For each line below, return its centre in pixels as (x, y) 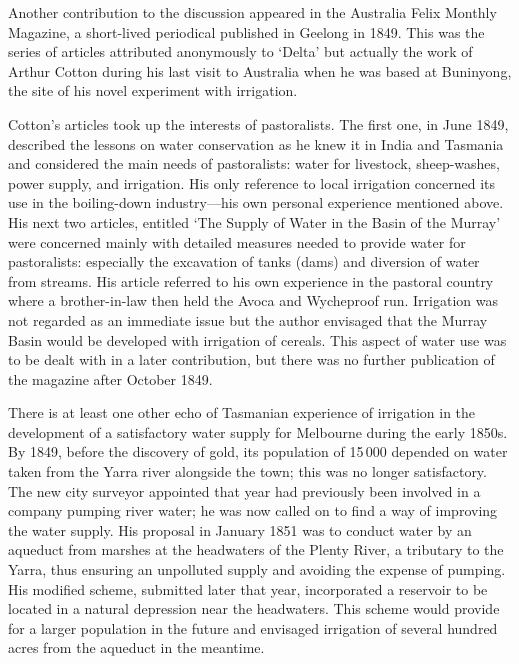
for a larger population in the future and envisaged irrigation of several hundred (253, 627)
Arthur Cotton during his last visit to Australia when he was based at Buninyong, (260, 70)
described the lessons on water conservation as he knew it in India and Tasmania (256, 143)
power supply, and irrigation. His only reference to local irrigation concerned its (252, 182)
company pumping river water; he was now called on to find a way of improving (253, 510)
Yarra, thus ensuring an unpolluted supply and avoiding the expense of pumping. (257, 569)
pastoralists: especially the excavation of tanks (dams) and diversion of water (244, 261)
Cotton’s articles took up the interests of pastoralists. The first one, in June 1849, (258, 123)
